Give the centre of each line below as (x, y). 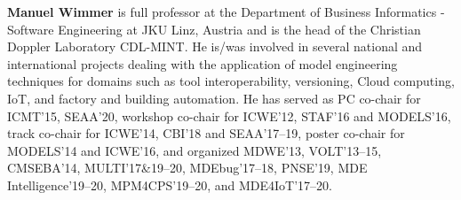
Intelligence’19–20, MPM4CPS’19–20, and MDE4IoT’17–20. (170, 185)
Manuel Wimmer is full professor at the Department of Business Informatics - (226, 12)
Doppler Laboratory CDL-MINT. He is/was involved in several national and (215, 46)
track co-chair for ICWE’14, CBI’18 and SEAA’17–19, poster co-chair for (206, 133)
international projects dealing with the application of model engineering (203, 63)
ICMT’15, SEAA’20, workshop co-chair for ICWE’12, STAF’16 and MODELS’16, (229, 115)
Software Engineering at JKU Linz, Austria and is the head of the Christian (214, 29)
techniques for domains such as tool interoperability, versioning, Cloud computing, (231, 81)
